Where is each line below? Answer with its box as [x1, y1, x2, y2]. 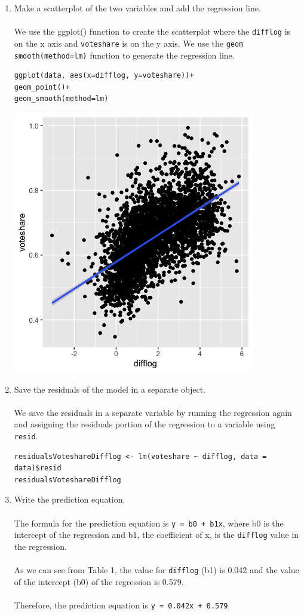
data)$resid [14, 464, 62, 473]
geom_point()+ [14, 82, 70, 91]
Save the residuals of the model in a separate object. [14, 383, 206, 395]
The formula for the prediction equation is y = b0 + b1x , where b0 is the [14, 516, 284, 529]
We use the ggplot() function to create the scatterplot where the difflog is [14, 25, 291, 38]
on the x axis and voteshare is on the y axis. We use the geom [14, 36, 244, 49]
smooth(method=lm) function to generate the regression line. [14, 48, 235, 61]
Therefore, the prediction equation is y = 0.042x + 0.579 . [14, 598, 231, 611]
